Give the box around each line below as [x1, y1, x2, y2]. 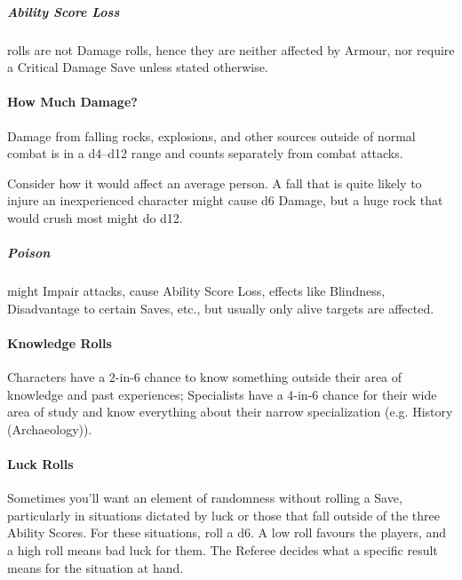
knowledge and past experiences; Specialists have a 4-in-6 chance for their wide [7, 385, 437, 403]
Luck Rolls [7, 455, 74, 473]
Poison [7, 243, 51, 262]
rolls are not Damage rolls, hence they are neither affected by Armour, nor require [7, 40, 455, 59]
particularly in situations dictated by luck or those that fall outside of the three [7, 505, 441, 524]
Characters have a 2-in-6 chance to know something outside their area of [7, 368, 402, 386]
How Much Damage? [7, 92, 138, 111]
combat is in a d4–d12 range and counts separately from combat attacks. [7, 144, 403, 163]
